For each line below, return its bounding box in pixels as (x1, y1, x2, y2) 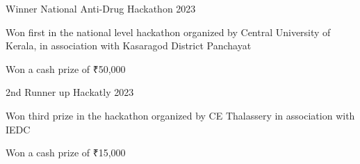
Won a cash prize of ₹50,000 (6, 61, 126, 76)
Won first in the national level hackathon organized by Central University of (6, 24, 331, 39)
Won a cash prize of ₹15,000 (6, 145, 126, 160)
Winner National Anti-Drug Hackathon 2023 (6, 1, 196, 15)
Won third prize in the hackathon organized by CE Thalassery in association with (6, 108, 355, 122)
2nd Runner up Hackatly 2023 (6, 85, 134, 99)
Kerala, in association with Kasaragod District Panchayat (6, 38, 252, 53)
